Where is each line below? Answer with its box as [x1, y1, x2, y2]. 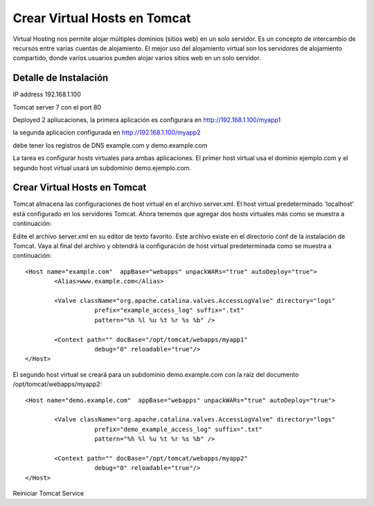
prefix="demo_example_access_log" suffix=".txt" [94, 425, 262, 433]
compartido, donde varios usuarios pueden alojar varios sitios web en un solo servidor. [12, 54, 261, 62]
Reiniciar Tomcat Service [12, 489, 84, 498]
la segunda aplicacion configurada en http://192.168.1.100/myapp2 [12, 128, 201, 137]
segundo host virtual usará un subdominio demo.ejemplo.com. [12, 164, 192, 172]
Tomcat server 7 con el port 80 [12, 103, 102, 111]
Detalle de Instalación [12, 72, 109, 84]
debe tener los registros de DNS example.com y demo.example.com [12, 141, 208, 149]
